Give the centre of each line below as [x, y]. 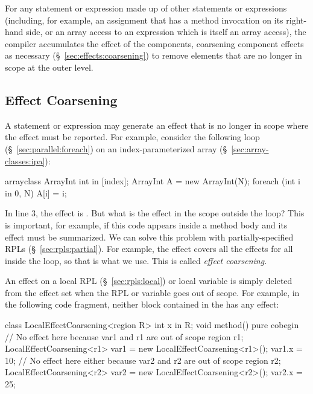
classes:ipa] [25, 160]
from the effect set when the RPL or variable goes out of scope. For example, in [152, 292]
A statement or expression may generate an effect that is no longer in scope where [157, 125]
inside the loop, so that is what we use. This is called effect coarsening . [136, 260]
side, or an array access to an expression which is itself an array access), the [166, 32]
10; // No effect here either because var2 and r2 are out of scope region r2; [143, 360]
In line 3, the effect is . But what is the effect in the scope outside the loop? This [155, 213]
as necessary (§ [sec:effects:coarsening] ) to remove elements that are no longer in [153, 55]
